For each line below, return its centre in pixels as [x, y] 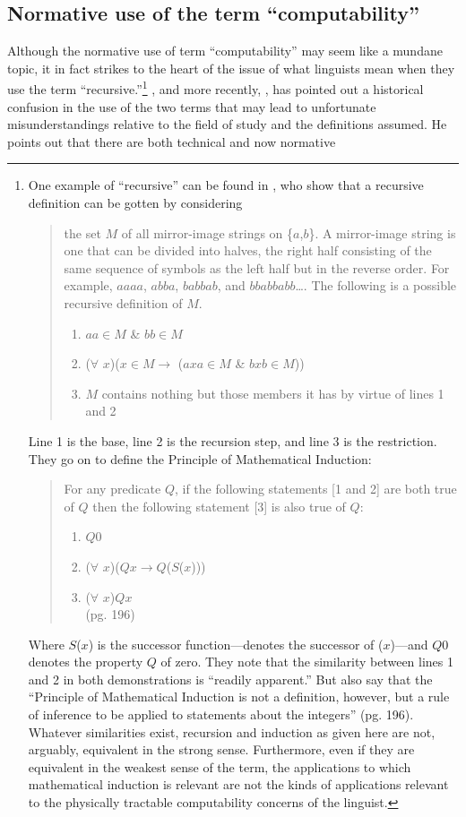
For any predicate [112, 489]
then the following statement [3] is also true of [219, 506]
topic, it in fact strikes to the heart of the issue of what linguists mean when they [231, 68]
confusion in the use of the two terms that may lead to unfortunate [192, 106]
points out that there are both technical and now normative [172, 141]
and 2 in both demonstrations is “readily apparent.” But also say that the [230, 679]
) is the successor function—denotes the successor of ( [236, 644]
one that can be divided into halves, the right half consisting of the [248, 250]
